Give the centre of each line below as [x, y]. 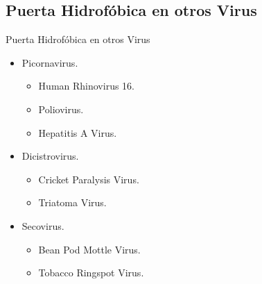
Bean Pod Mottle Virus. [89, 249]
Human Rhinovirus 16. [86, 86]
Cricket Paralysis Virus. [89, 179]
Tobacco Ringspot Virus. [91, 273]
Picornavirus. [50, 62]
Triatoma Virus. [72, 202]
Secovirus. [43, 225]
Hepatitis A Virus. [78, 132]
